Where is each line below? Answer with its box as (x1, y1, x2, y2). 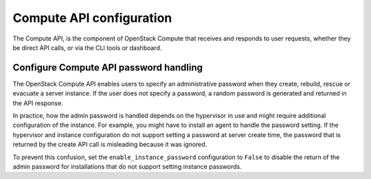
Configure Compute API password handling (12, 62, 203, 73)
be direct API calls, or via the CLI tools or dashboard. (12, 43, 162, 51)
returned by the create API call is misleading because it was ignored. (12, 141, 207, 149)
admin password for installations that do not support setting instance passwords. (12, 162, 242, 171)
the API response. (12, 99, 63, 107)
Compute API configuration (12, 10, 172, 25)
